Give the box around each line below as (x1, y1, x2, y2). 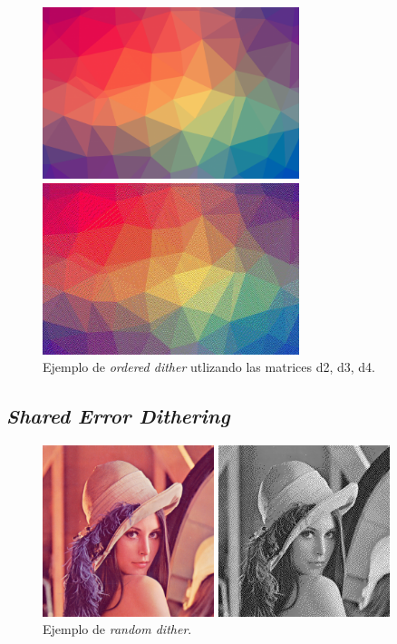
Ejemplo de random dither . (43, 620, 192, 639)
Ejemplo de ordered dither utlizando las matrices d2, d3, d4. (43, 357, 375, 376)
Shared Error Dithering (6, 402, 230, 430)
